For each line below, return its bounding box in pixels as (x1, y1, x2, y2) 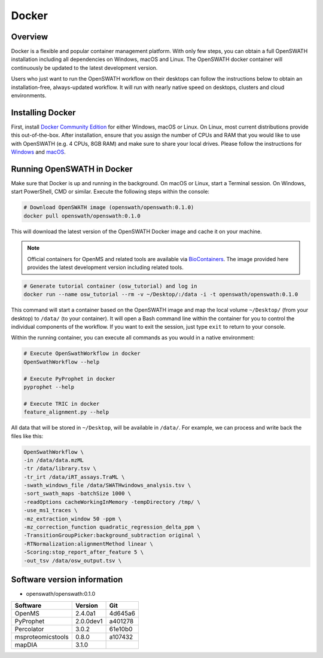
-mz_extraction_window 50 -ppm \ (23, 515, 122, 522)
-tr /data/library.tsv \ (23, 465, 97, 472)
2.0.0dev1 (75, 617, 103, 625)
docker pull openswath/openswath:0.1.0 (23, 212, 141, 219)
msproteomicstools (14, 632, 69, 641)
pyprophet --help (23, 384, 75, 390)
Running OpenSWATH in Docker (11, 164, 133, 174)
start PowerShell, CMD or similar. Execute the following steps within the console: (11, 188, 209, 195)
